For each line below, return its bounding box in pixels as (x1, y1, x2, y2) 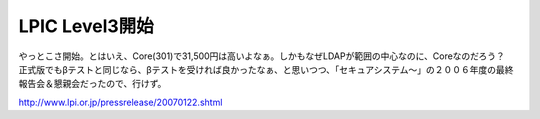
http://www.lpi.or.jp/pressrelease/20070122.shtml (18, 96, 223, 108)
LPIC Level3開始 (18, 15, 154, 37)
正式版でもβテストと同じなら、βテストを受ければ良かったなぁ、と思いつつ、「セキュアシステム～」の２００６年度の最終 (18, 63, 514, 75)
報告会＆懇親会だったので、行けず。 (18, 78, 167, 90)
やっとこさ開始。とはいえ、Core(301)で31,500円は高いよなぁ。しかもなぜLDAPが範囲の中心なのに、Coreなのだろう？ (18, 50, 505, 62)
